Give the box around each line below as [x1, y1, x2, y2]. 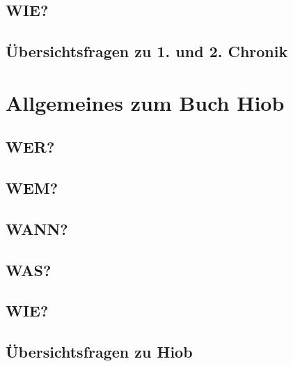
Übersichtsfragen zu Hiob [6, 341, 193, 363]
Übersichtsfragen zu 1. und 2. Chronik [6, 40, 288, 62]
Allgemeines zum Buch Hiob [6, 88, 285, 116]
